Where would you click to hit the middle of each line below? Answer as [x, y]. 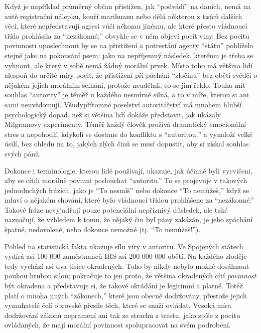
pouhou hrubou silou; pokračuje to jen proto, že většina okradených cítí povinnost [130, 276]
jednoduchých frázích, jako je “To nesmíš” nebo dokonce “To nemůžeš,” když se [127, 190]
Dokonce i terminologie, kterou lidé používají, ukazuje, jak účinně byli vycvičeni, [128, 170]
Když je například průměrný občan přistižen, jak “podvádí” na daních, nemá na [128, 6]
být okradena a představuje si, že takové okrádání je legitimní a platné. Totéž [124, 286]
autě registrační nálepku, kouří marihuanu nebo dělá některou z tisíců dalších [123, 16]
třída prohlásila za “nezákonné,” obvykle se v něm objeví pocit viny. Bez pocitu [127, 35]
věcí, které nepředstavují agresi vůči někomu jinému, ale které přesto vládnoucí [126, 26]
